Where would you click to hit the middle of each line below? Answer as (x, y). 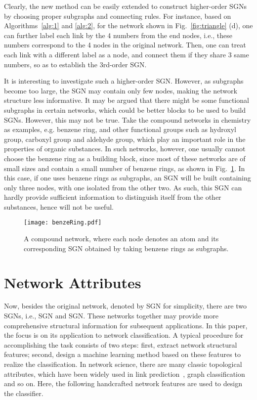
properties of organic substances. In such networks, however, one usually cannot (125, 149)
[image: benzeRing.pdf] (63, 223)
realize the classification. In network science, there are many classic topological (123, 364)
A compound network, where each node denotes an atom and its (121, 239)
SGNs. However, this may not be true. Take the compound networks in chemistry (128, 119)
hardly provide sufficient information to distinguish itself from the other (113, 197)
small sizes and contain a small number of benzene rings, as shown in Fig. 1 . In (125, 168)
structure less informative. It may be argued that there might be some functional (127, 100)
